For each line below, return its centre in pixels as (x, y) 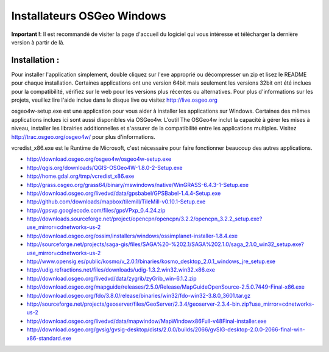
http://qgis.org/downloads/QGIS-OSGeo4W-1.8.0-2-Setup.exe (104, 167)
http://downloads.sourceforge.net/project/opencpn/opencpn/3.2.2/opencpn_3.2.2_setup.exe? (144, 219)
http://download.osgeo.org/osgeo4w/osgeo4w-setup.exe (99, 159)
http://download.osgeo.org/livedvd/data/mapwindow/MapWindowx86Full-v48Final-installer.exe (147, 321)
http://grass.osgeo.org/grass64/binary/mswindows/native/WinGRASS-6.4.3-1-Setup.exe (138, 185)
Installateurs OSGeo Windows (89, 16)
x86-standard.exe (49, 338)
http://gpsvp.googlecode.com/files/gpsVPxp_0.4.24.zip (96, 210)
